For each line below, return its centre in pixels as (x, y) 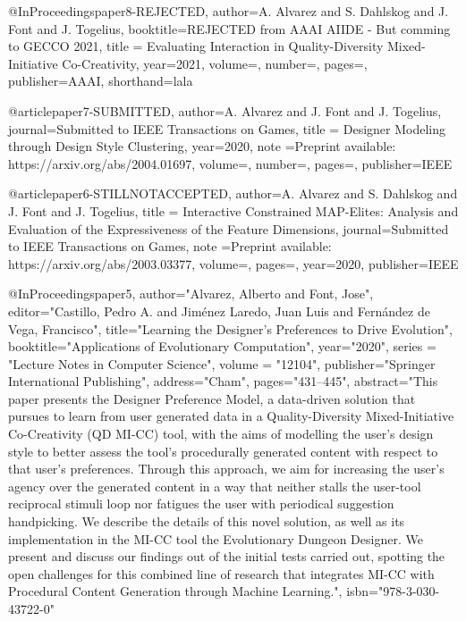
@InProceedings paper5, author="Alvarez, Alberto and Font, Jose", (191, 294)
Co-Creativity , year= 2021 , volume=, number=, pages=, (215, 63)
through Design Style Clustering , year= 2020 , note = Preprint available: (202, 146)
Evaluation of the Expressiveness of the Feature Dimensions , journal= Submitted (229, 228)
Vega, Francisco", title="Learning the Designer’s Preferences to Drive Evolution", (230, 328)
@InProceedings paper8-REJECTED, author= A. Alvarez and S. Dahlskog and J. (229, 11)
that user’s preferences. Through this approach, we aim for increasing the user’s (226, 469)
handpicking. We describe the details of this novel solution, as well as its (207, 521)
